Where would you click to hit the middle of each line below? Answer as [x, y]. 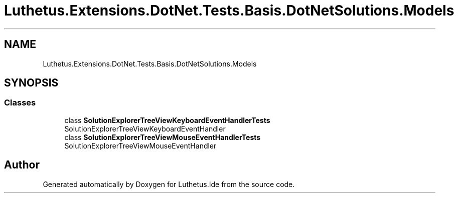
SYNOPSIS [31, 83]
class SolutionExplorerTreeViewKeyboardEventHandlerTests [167, 120]
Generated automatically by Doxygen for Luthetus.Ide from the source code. [169, 184]
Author [22, 165]
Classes [20, 103]
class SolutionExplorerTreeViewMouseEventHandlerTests [163, 137]
